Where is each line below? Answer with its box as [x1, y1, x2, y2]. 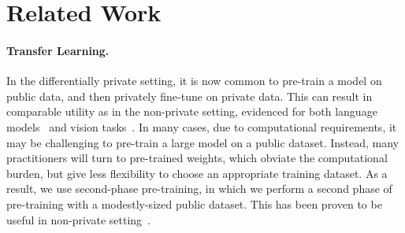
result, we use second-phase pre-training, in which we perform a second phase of [6, 180, 392, 197]
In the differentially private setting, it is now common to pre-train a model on [6, 72, 382, 89]
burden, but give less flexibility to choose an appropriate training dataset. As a [6, 165, 388, 181]
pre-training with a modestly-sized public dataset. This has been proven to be [6, 195, 382, 212]
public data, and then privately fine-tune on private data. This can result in [6, 87, 373, 104]
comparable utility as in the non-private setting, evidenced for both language [6, 103, 377, 120]
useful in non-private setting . [6, 211, 151, 227]
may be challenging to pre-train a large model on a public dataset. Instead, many [6, 134, 399, 150]
